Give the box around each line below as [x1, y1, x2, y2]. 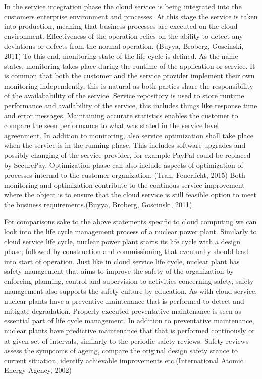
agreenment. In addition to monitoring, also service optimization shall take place [4, 130, 253, 140]
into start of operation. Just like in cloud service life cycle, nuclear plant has [4, 256, 240, 266]
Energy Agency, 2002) [4, 365, 72, 375]
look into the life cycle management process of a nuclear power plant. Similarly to [4, 226, 257, 237]
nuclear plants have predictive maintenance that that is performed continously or [4, 325, 255, 335]
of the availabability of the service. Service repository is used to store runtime [4, 90, 244, 101]
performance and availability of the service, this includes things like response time [4, 100, 257, 110]
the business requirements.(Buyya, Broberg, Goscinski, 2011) [4, 199, 192, 209]
